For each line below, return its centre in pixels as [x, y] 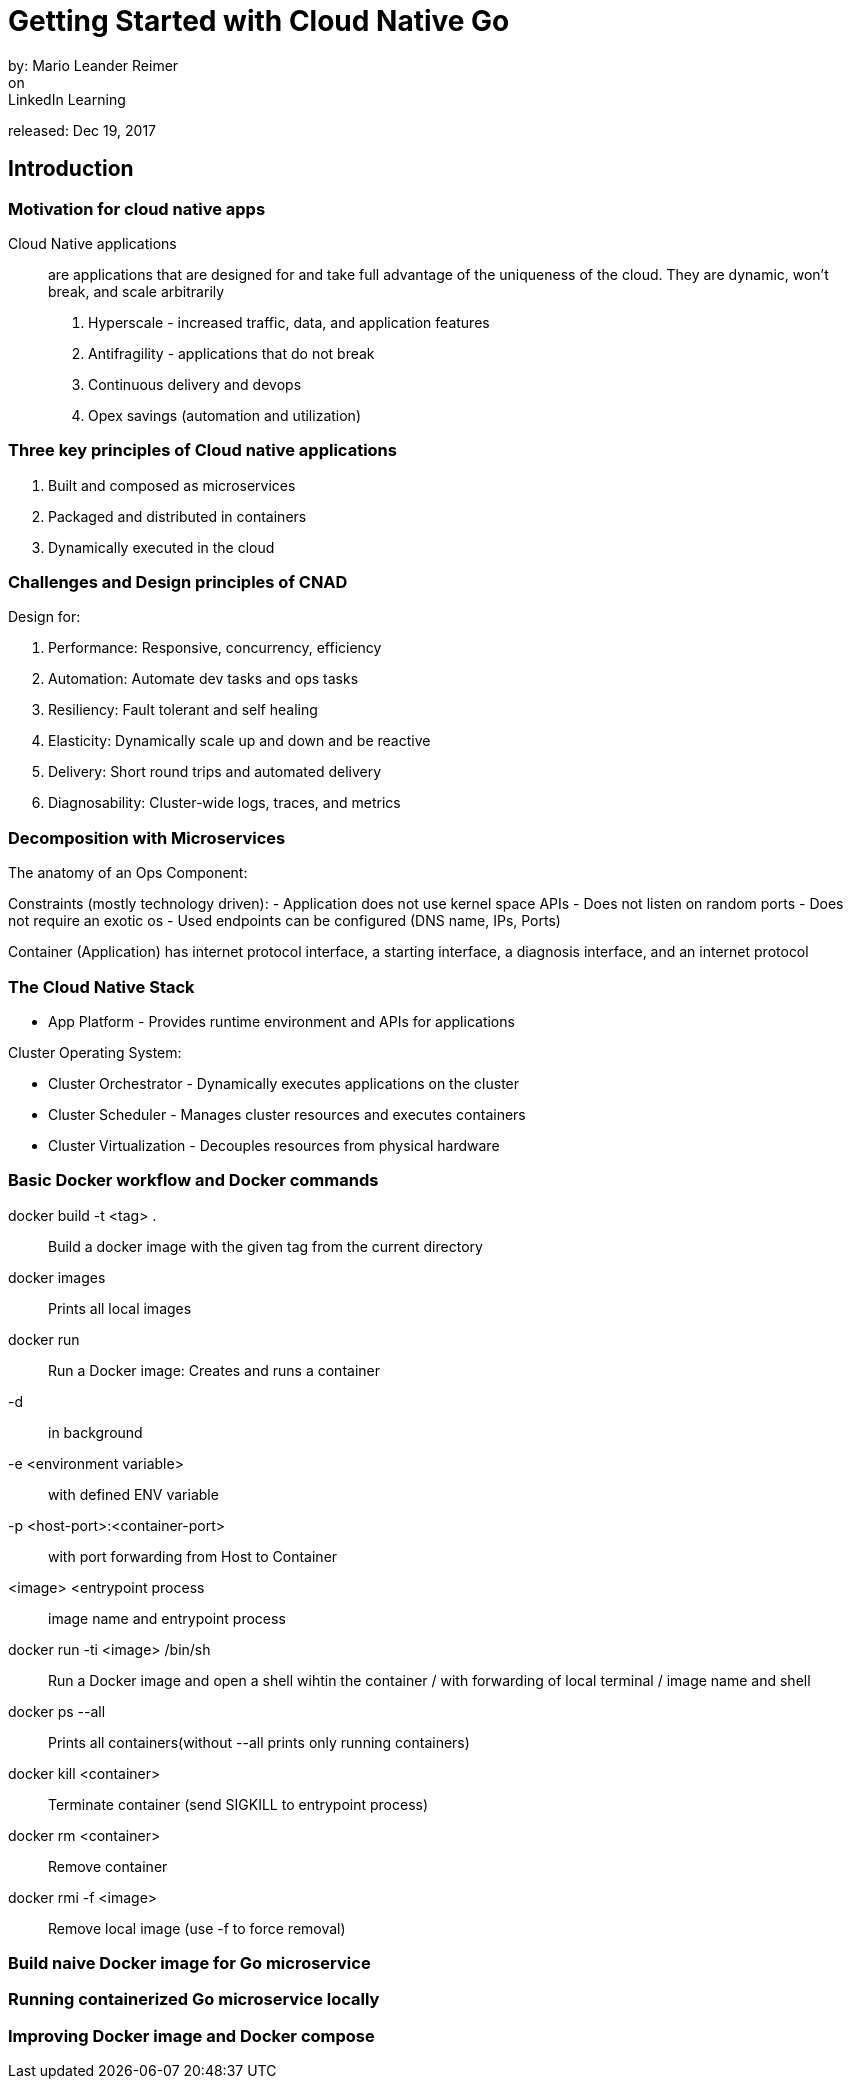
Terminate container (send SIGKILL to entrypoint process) [238, 1804]
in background [95, 1432]
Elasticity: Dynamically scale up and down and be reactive [239, 741]
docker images [57, 1277]
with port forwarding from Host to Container [193, 1556]
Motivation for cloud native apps [137, 208]
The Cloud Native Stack [101, 986]
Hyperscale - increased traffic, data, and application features [289, 322]
